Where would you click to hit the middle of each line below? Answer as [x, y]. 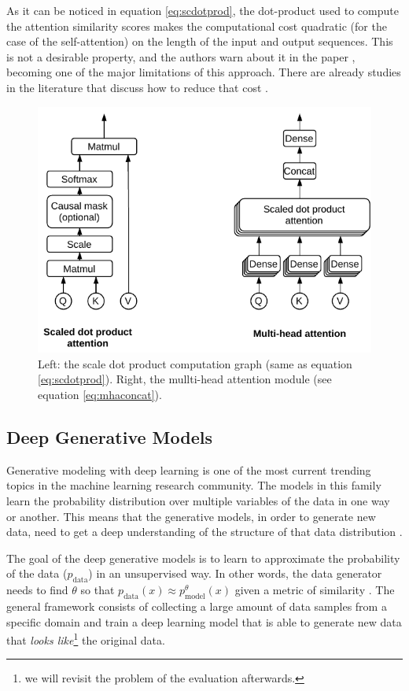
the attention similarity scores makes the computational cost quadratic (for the [197, 26]
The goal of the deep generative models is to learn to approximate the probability [203, 558]
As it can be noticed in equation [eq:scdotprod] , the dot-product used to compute [203, 10]
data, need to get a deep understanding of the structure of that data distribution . [204, 532]
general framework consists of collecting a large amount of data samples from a [197, 606]
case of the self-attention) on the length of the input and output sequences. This [200, 41]
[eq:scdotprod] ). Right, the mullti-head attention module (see [185, 379]
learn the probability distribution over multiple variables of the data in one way [198, 500]
